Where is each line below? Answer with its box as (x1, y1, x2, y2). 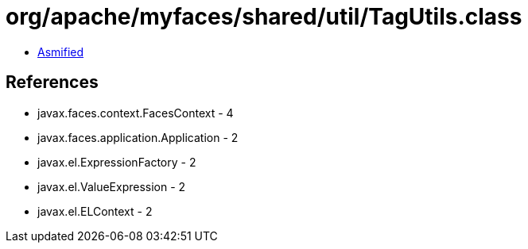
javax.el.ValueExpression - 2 (37, 179, 186, 193)
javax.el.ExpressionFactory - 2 (37, 155, 196, 169)
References (6, 72, 99, 93)
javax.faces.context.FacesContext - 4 (37, 105, 234, 120)
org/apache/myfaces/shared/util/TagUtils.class (6, 3, 522, 30)
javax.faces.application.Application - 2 (37, 130, 239, 144)
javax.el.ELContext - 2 (37, 204, 153, 218)
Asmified (37, 44, 84, 59)
